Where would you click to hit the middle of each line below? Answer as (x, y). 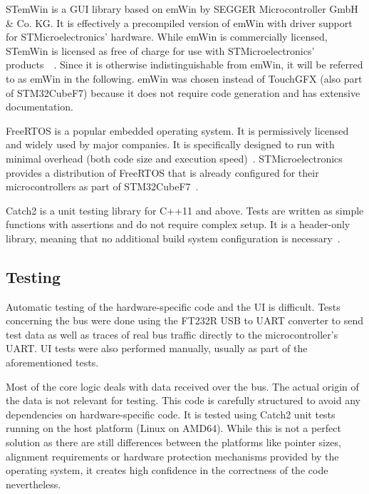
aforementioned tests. (52, 362)
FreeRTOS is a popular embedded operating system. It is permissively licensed (177, 130)
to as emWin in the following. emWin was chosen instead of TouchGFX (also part (184, 78)
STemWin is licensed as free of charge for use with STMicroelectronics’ (160, 50)
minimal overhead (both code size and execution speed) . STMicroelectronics (174, 158)
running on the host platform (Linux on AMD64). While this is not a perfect (173, 428)
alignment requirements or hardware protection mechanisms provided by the (172, 456)
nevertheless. (33, 484)
